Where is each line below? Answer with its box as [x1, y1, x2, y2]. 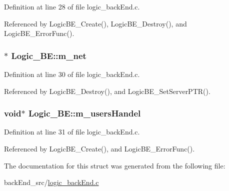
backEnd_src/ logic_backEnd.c [4, 177, 99, 187]
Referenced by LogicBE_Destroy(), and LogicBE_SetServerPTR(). [4, 85, 210, 96]
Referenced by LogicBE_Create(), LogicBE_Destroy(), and [4, 18, 187, 28]
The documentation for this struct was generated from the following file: [4, 160, 225, 170]
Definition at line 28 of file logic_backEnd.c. [4, 1, 140, 11]
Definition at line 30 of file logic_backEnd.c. [4, 69, 140, 79]
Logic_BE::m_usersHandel [28, 107, 141, 119]
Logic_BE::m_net [11, 49, 86, 61]
